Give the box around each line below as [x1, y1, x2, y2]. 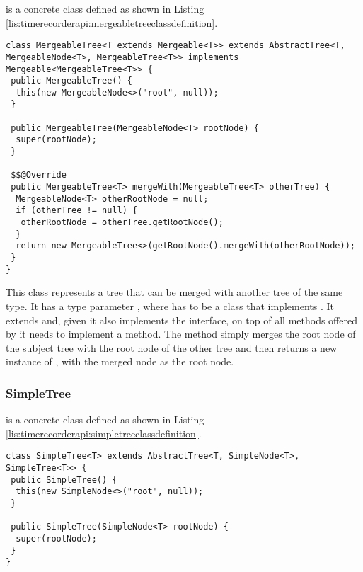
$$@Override [11, 170, 67, 181]
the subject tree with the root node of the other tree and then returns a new [6, 340, 338, 355]
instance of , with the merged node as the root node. [6, 354, 234, 369]
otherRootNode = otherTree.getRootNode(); [21, 217, 224, 228]
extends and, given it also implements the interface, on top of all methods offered [6, 312, 357, 327]
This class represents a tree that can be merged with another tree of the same [6, 285, 343, 299]
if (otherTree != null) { [16, 205, 138, 216]
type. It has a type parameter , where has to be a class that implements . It [6, 298, 334, 313]
